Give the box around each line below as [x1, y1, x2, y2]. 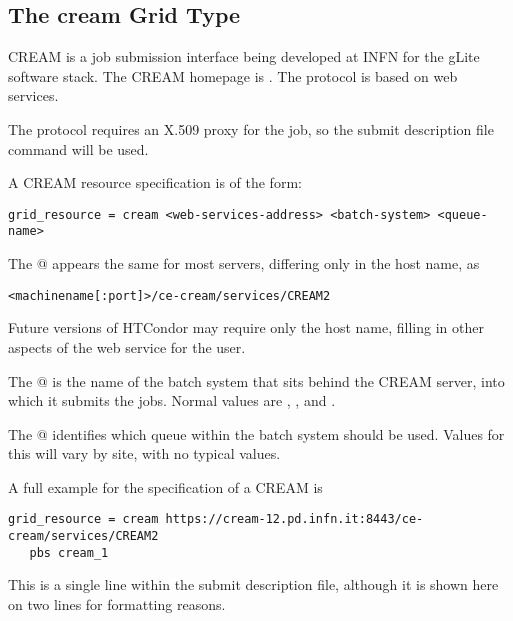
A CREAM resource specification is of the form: [8, 172, 302, 193]
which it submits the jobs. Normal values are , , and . [8, 390, 336, 411]
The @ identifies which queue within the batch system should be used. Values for [8, 423, 505, 444]
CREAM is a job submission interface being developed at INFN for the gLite [8, 46, 480, 67]
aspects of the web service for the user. [8, 336, 246, 357]
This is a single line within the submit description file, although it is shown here [8, 574, 499, 595]
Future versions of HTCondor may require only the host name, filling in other [8, 317, 484, 338]
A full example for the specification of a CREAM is [8, 476, 323, 497]
